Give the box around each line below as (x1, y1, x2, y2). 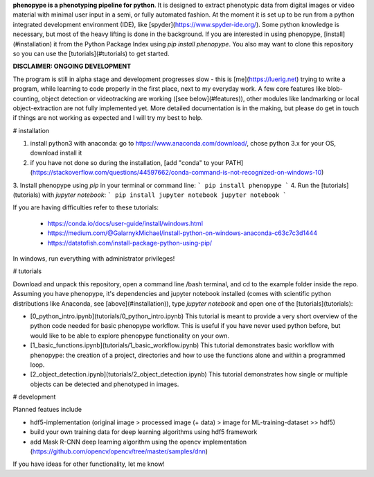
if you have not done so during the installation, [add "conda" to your (30, 158, 224, 166)
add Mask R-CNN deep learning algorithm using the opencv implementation (30, 437, 247, 446)
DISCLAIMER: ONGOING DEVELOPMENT (12, 62, 132, 71)
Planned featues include (12, 406, 82, 414)
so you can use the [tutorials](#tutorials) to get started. (12, 49, 170, 58)
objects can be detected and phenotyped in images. (30, 380, 179, 388)
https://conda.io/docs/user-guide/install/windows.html (47, 219, 204, 227)
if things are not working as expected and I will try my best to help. (12, 114, 204, 122)
